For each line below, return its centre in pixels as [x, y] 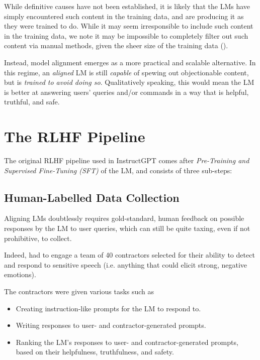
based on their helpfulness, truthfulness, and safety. [95, 352]
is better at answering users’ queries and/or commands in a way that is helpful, [126, 92]
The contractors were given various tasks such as [79, 291]
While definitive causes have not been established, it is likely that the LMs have [127, 6]
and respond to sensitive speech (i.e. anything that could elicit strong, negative [126, 264]
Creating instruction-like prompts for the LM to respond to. [108, 308]
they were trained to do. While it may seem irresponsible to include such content [129, 26]
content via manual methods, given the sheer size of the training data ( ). [116, 45]
